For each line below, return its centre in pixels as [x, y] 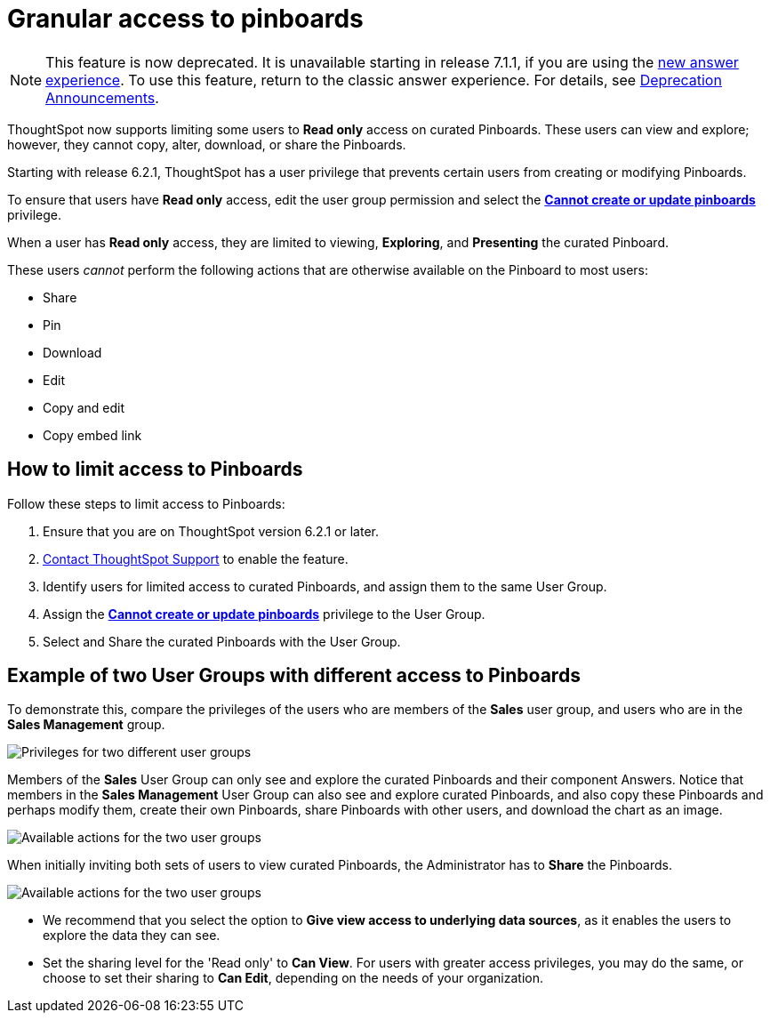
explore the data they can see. [132, 936]
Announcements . [102, 97]
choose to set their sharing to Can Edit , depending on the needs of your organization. [293, 978]
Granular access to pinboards [185, 19]
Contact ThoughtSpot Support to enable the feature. [196, 558]
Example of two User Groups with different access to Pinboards [294, 676]
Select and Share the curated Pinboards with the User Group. [222, 641]
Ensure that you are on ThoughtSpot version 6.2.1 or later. [211, 531]
